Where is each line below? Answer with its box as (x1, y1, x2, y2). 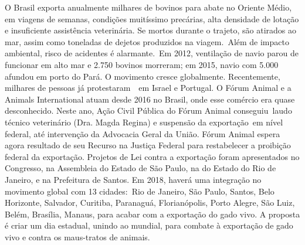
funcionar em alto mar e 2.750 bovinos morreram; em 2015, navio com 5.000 (5, 58, 279, 70)
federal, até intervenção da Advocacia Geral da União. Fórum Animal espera (5, 127, 280, 139)
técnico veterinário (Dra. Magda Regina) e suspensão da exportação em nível (5, 115, 283, 128)
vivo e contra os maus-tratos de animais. (5, 230, 150, 243)
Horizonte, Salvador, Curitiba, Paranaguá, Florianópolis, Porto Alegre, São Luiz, (5, 196, 295, 209)
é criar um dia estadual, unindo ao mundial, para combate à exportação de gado (5, 219, 293, 232)
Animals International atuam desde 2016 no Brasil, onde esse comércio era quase (5, 93, 295, 105)
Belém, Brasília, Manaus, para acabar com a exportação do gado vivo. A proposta (5, 207, 300, 220)
